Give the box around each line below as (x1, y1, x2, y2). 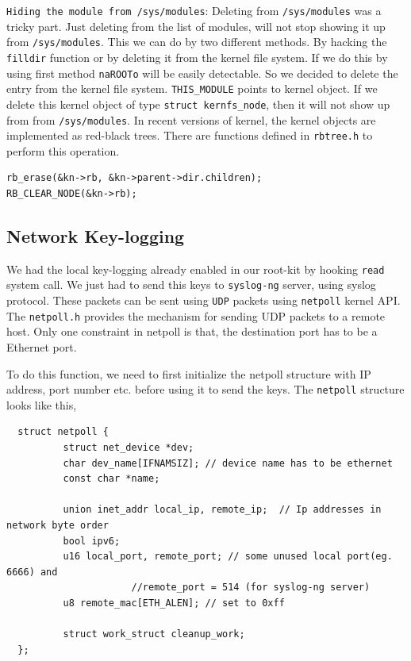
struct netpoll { (17, 426, 109, 438)
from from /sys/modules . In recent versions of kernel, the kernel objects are (6, 111, 376, 128)
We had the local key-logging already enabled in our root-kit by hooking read (6, 260, 385, 277)
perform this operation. (6, 142, 120, 159)
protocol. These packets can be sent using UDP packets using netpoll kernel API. (6, 292, 401, 309)
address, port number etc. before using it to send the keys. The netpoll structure (6, 381, 405, 398)
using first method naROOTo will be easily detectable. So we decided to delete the (6, 64, 398, 81)
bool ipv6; (63, 535, 121, 547)
